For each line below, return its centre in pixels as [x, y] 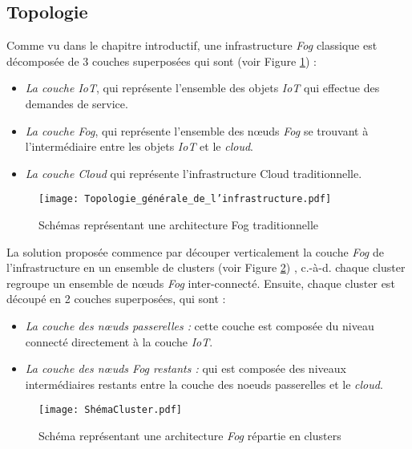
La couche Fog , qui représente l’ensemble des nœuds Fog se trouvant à [197, 130]
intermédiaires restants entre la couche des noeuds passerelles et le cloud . [204, 384]
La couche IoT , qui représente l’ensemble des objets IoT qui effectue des [202, 88]
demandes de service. [77, 103]
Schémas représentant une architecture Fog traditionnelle [178, 225]
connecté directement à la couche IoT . [119, 341]
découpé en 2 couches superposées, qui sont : [116, 299]
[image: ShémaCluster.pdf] [110, 410]
